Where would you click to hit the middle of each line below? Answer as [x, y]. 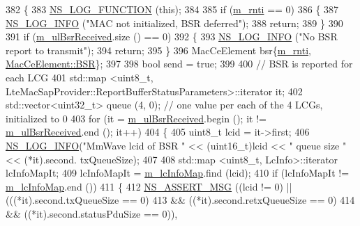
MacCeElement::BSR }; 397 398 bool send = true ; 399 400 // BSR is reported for [179, 64]
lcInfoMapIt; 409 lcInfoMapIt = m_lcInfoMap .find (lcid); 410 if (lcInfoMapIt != [178, 173]
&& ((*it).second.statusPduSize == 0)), [92, 213]
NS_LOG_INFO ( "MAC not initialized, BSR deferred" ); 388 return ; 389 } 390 [174, 23]
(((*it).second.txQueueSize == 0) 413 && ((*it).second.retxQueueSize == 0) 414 [180, 200]
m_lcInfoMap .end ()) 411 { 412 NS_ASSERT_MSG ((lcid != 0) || [149, 186]
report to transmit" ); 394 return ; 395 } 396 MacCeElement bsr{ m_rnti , [158, 50]
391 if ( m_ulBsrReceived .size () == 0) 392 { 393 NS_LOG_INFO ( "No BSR [172, 37]
